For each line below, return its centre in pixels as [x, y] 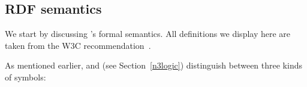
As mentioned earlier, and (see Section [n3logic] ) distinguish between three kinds [153, 65]
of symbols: [25, 77]
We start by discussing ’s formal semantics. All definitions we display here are [148, 34]
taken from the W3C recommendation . [78, 45]
